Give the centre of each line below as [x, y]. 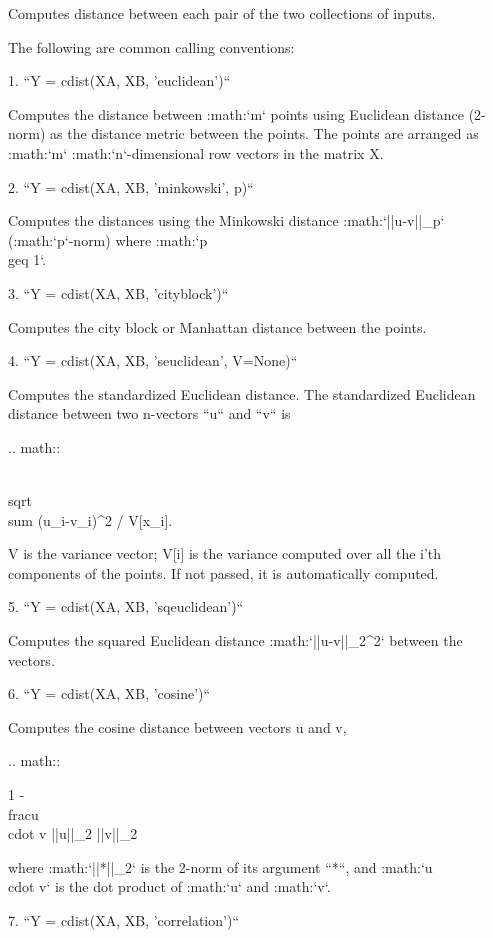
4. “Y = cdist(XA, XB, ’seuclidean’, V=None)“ [153, 360]
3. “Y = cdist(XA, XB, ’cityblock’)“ [118, 292]
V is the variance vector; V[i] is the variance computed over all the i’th [225, 553]
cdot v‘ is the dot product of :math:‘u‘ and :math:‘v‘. [169, 886]
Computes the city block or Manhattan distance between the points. [217, 326]
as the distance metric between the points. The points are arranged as [264, 133]
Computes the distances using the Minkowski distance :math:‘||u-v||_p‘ [226, 220]
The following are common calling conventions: [151, 46]
